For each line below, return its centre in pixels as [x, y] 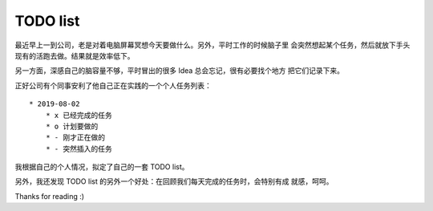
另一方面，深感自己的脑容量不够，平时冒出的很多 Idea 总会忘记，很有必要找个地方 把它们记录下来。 [180, 71]
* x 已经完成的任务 [79, 115]
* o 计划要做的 [72, 126]
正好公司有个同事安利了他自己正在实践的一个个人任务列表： [113, 85]
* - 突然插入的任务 [79, 149]
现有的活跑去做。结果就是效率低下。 [75, 55]
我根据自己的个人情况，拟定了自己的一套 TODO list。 [102, 167]
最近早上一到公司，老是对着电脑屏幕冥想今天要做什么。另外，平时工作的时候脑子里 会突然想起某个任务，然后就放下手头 [212, 45]
